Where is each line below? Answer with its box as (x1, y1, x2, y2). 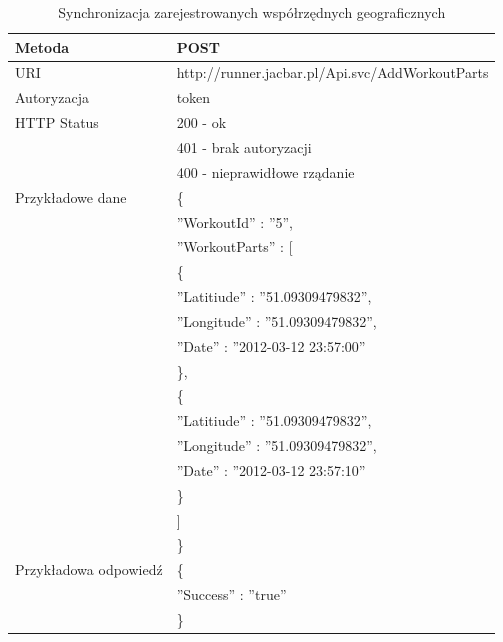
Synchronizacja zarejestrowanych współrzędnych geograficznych (58, 2, 446, 22)
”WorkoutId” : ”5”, (176, 211, 293, 232)
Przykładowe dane (15, 186, 127, 207)
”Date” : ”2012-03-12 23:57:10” (176, 459, 366, 480)
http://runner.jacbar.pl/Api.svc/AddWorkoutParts (176, 62, 489, 83)
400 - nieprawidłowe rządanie (176, 161, 355, 182)
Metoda (15, 36, 70, 57)
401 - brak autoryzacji (176, 136, 312, 157)
